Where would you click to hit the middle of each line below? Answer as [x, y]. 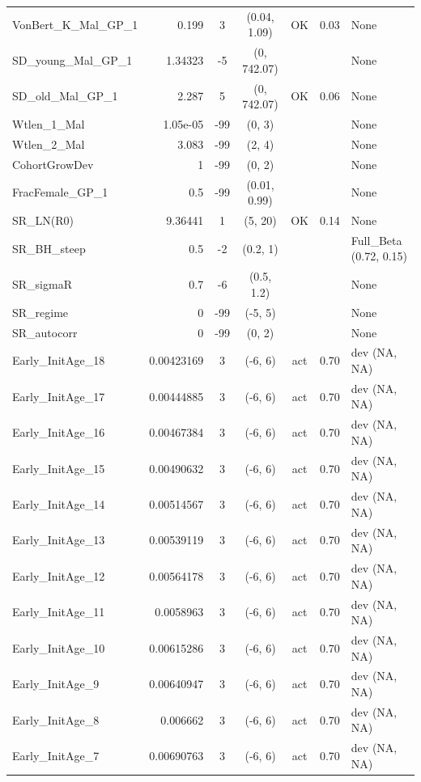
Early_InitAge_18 [59, 360]
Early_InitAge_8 [56, 719]
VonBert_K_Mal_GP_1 [75, 24]
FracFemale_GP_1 [60, 192]
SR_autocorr [45, 332]
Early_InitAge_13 [59, 540]
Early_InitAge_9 [56, 684]
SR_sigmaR [42, 284]
